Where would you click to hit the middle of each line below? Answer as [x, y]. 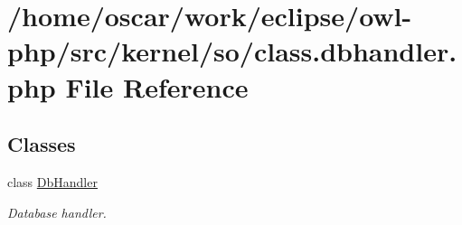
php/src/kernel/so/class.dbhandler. [232, 51]
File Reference [157, 86]
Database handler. [57, 212]
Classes [42, 144]
